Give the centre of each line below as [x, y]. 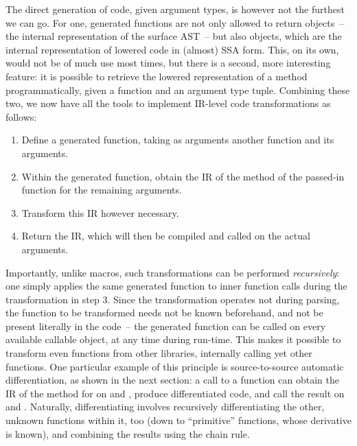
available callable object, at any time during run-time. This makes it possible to [173, 339]
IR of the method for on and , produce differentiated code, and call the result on [175, 393]
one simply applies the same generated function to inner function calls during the [176, 286]
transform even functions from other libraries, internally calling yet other [159, 353]
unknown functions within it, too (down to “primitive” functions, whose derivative [178, 420]
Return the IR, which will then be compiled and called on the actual [166, 236]
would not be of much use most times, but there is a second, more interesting [168, 63]
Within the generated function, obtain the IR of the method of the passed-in [183, 176]
